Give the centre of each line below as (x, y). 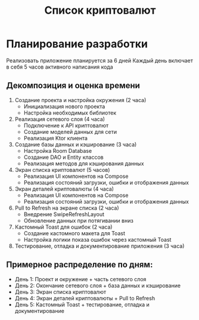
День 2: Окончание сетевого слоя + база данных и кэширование (97, 285)
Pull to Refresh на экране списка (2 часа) (67, 208)
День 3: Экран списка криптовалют (60, 292)
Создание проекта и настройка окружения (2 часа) (80, 100)
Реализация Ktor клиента (56, 138)
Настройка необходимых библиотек (70, 113)
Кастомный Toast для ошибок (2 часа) (63, 227)
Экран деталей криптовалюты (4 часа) (64, 189)
